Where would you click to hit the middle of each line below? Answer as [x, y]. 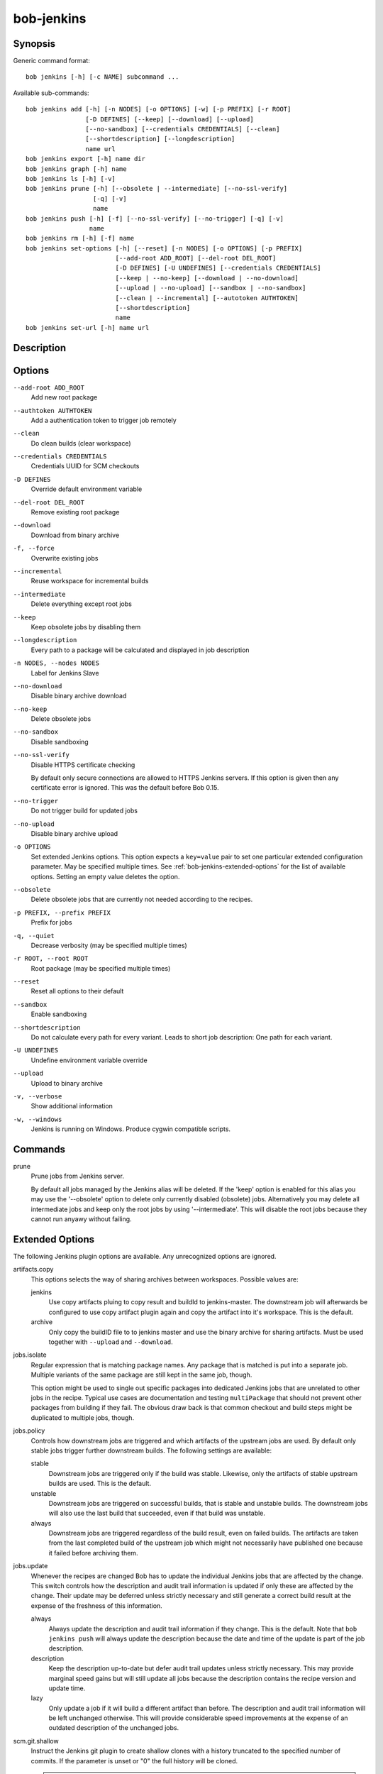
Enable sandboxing [59, 1014]
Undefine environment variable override [89, 1060]
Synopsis [34, 44]
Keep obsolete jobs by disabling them [86, 627]
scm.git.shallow [36, 1741]
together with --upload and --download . [111, 1342]
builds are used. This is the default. [100, 1484]
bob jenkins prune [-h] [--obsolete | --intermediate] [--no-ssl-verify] [157, 189]
